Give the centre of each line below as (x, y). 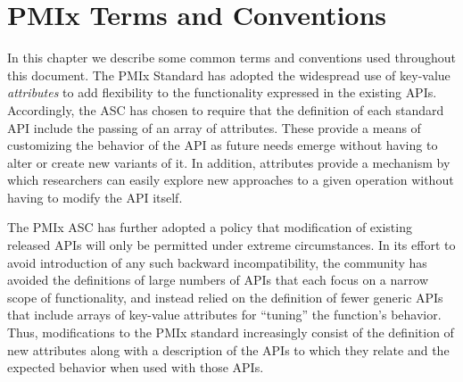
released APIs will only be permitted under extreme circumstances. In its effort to (231, 245)
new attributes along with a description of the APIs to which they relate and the (228, 349)
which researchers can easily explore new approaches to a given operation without (231, 180)
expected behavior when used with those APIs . (136, 367)
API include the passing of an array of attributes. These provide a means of (214, 127)
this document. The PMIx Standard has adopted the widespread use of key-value (229, 75)
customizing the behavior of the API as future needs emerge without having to (223, 145)
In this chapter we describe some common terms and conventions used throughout (232, 58)
